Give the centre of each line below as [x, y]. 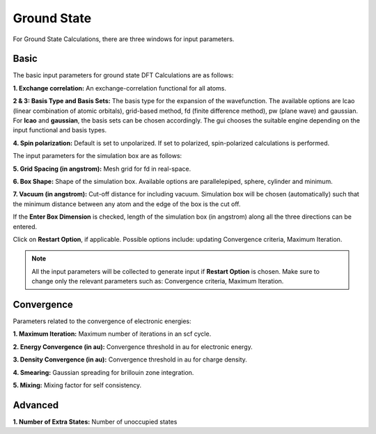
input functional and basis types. [60, 130]
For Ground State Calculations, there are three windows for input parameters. [124, 39]
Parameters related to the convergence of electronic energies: [102, 321]
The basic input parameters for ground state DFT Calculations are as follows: [123, 75]
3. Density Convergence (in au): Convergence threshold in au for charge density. [130, 359]
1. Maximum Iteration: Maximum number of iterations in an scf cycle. [112, 334]
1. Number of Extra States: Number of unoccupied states [95, 421]
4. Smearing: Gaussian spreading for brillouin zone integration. [103, 372]
